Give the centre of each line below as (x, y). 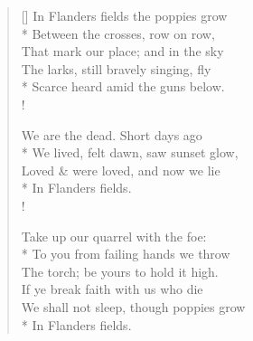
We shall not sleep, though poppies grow (133, 306)
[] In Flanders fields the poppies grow (124, 15)
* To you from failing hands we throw (126, 254)
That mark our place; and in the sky (122, 51)
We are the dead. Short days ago (112, 134)
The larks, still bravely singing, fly (116, 68)
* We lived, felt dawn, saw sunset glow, (130, 152)
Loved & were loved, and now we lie (121, 170)
